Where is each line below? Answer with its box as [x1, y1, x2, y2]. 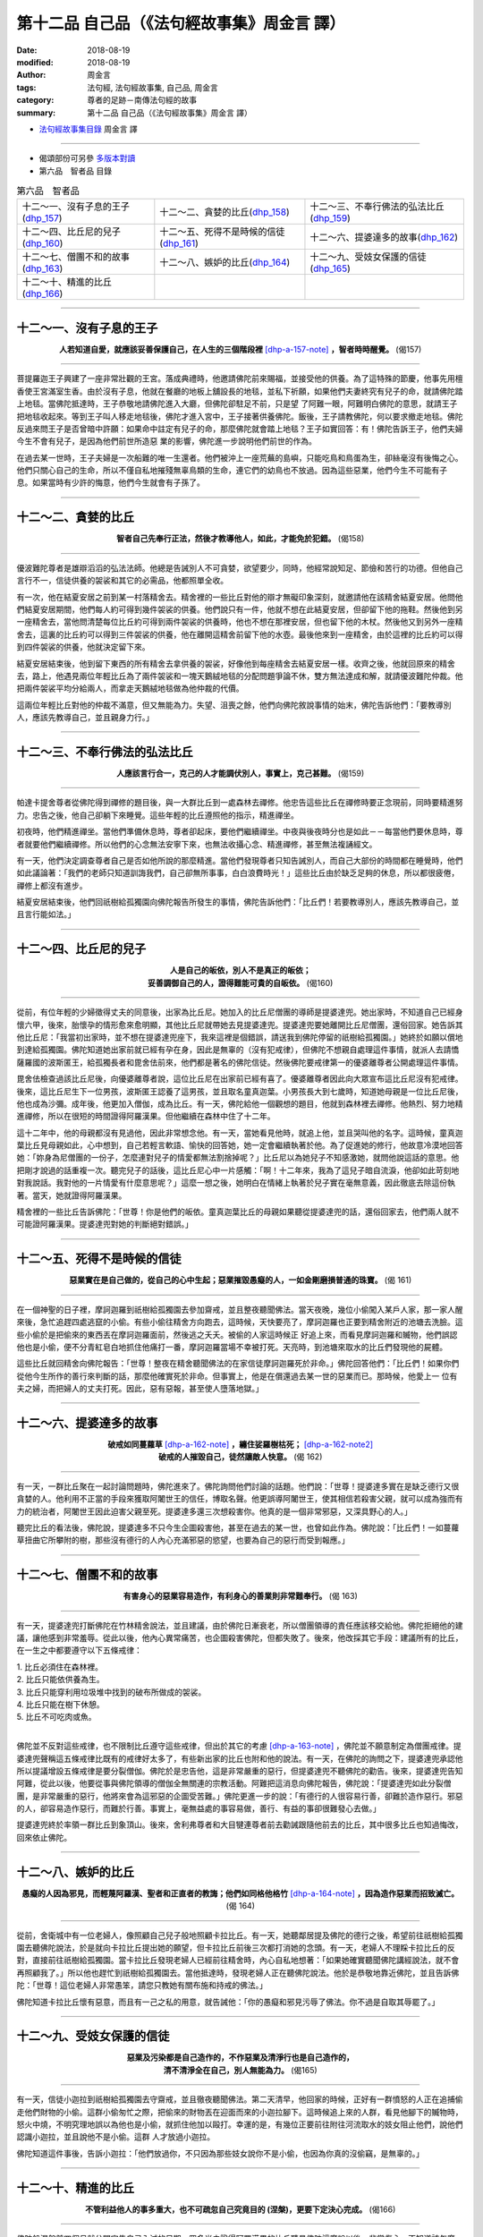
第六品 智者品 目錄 [38, 166, 112, 176]
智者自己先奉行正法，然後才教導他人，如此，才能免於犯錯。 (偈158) [116, 533, 365, 544]
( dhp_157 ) [21, 212, 63, 225]
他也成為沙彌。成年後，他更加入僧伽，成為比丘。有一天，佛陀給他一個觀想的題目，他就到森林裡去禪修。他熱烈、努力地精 [16, 1098, 463, 1109]
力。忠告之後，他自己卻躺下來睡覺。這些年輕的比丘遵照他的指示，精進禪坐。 [16, 810, 299, 821]
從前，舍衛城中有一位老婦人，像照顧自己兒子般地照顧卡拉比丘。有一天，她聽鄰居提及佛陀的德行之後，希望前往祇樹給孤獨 [16, 1929, 463, 1941]
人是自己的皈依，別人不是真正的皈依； [170, 965, 311, 975]
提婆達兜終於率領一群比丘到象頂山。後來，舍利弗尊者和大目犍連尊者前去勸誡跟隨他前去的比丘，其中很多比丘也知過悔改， [16, 1819, 463, 1830]
